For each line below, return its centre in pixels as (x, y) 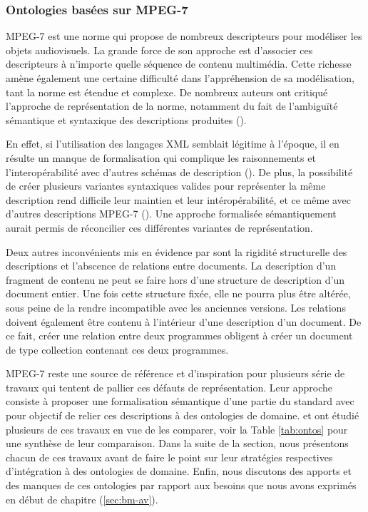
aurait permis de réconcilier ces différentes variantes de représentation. (159, 227)
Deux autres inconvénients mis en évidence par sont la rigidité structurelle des (177, 251)
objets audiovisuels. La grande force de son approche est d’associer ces (159, 50)
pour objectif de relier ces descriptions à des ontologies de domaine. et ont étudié (183, 415)
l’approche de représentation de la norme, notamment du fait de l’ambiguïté (172, 106)
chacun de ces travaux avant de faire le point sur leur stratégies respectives (169, 457)
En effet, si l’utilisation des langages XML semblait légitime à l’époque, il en (173, 144)
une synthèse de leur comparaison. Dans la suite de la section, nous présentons (177, 443)
